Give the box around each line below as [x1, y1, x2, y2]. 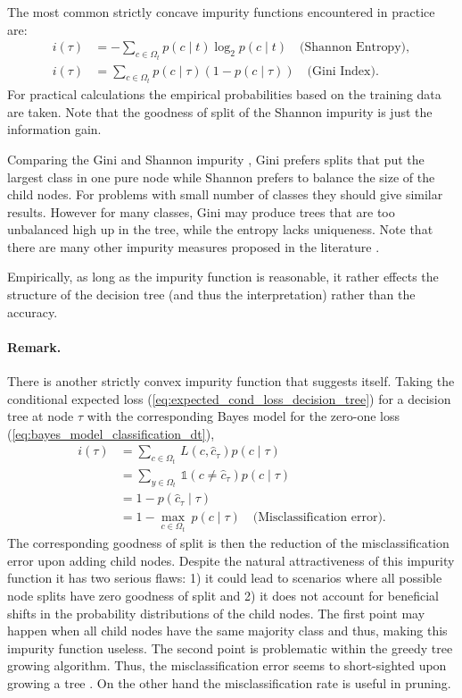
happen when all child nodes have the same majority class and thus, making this [7, 621, 448, 640]
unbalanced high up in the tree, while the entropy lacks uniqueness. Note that [7, 220, 433, 239]
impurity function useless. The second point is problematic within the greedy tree [7, 638, 453, 657]
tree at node [7, 407, 74, 425]
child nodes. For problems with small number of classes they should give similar [7, 185, 443, 204]
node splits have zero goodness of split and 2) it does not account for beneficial [7, 586, 439, 605]
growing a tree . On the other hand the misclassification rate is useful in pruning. [7, 674, 451, 693]
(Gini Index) [307, 64, 375, 78]
